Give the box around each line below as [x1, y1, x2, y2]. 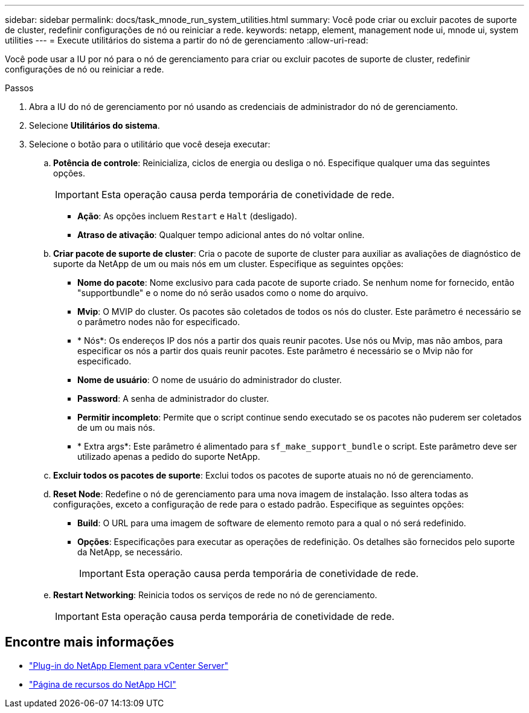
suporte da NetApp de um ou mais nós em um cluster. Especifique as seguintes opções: [53, 259, 404, 269]
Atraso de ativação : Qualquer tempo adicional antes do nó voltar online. [77, 230, 365, 240]
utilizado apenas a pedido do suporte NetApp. [77, 451, 260, 462]
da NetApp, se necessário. [77, 547, 183, 557]
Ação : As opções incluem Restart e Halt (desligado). [77, 211, 297, 221]
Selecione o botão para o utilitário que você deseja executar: [29, 139, 271, 149]
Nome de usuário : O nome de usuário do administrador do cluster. [77, 375, 342, 385]
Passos [5, 83, 34, 93]
